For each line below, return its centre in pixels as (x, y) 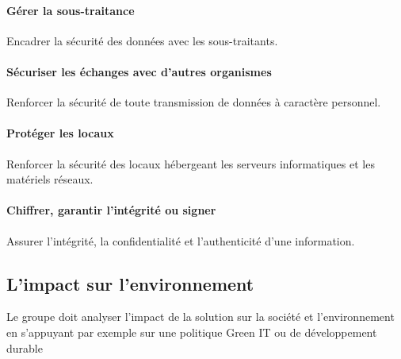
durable (25, 347)
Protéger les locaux (60, 133)
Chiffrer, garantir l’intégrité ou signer (111, 210)
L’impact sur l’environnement (130, 283)
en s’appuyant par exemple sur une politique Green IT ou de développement (192, 332)
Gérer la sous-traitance (71, 10)
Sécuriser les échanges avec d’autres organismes (139, 71)
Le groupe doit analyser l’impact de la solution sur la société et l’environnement (200, 317)
